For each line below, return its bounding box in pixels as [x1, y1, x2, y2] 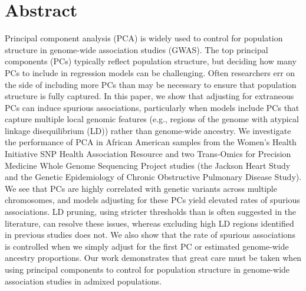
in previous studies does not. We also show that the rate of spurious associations [5, 228, 295, 241]
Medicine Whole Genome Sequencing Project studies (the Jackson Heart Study [5, 159, 291, 171]
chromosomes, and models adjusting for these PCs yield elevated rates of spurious [5, 194, 300, 206]
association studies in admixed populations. [5, 274, 162, 287]
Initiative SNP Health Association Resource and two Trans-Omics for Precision [5, 148, 291, 160]
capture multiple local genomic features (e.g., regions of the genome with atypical [5, 113, 299, 125]
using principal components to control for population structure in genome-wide [5, 263, 290, 275]
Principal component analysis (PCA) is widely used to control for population [5, 32, 283, 44]
